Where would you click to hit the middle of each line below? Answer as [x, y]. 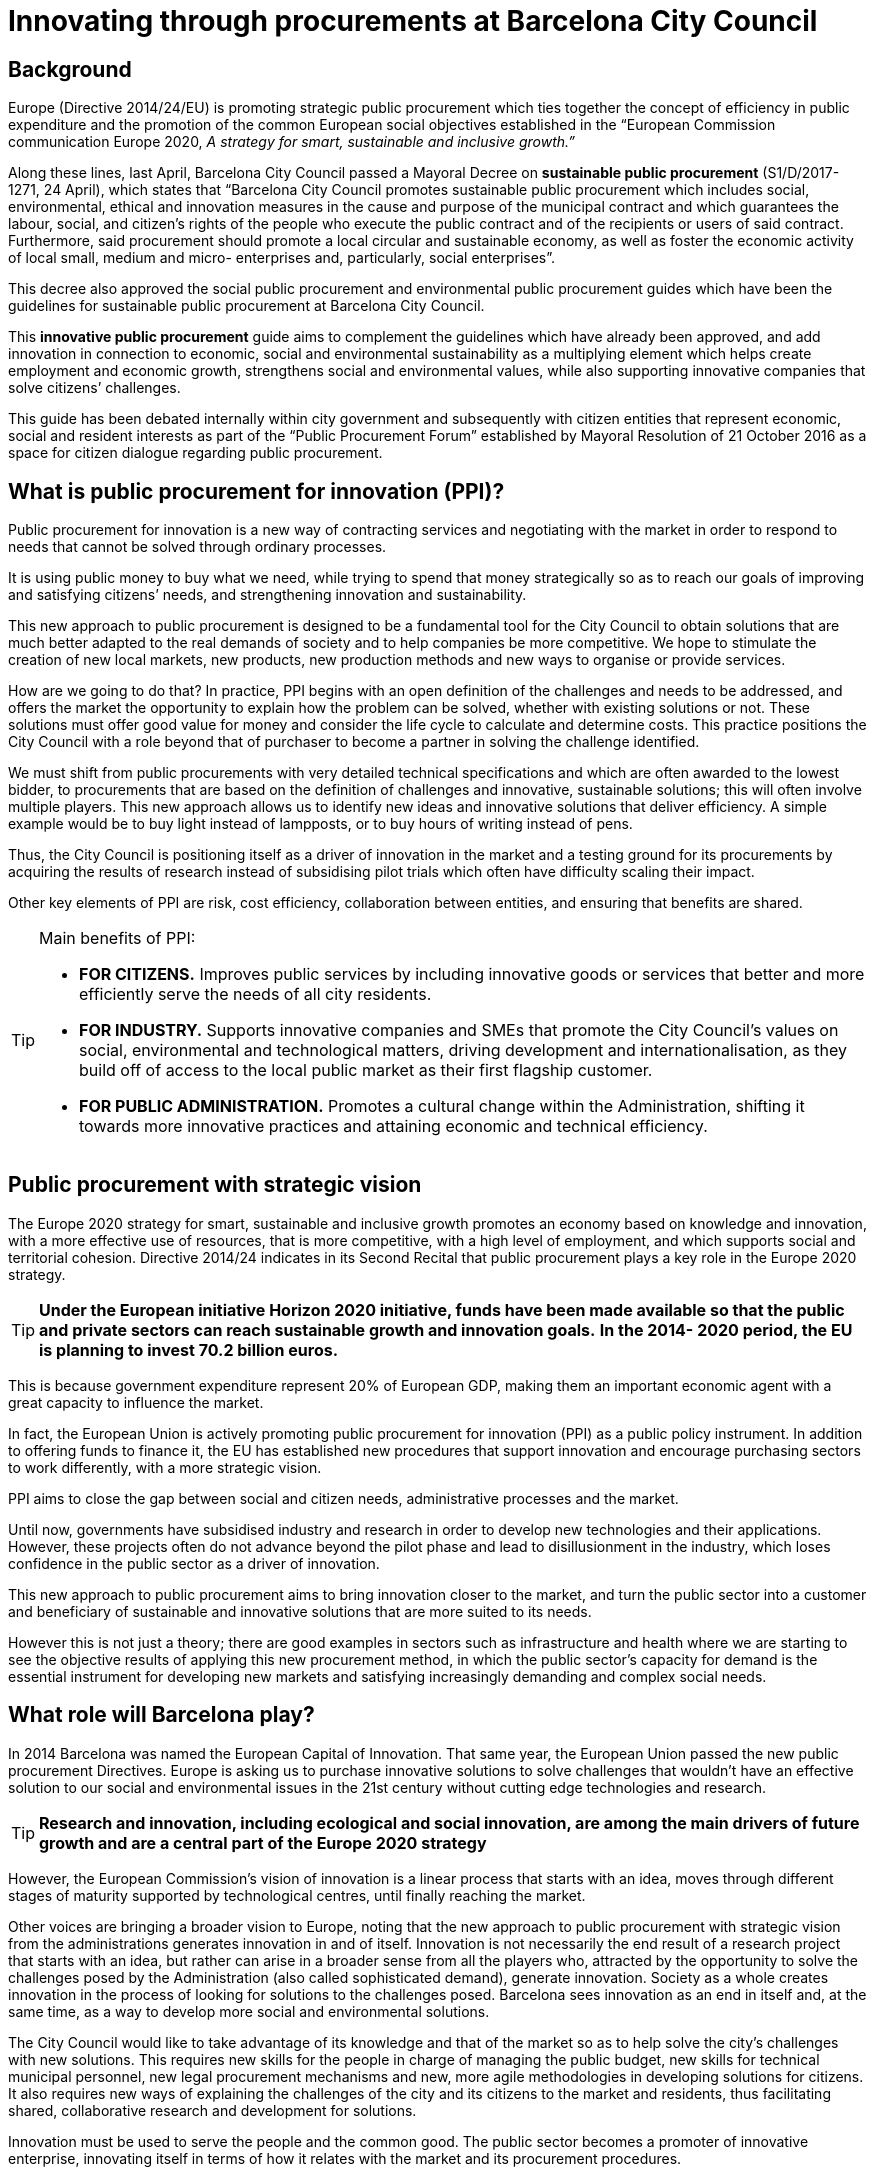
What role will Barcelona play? [161, 1715]
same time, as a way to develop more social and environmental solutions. [249, 2011]
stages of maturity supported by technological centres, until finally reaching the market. [297, 1895]
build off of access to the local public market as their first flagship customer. [366, 1070]
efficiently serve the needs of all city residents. [255, 994]
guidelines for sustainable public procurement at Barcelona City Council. [246, 306]
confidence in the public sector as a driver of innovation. [194, 1563]
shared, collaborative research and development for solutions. [212, 2110]
